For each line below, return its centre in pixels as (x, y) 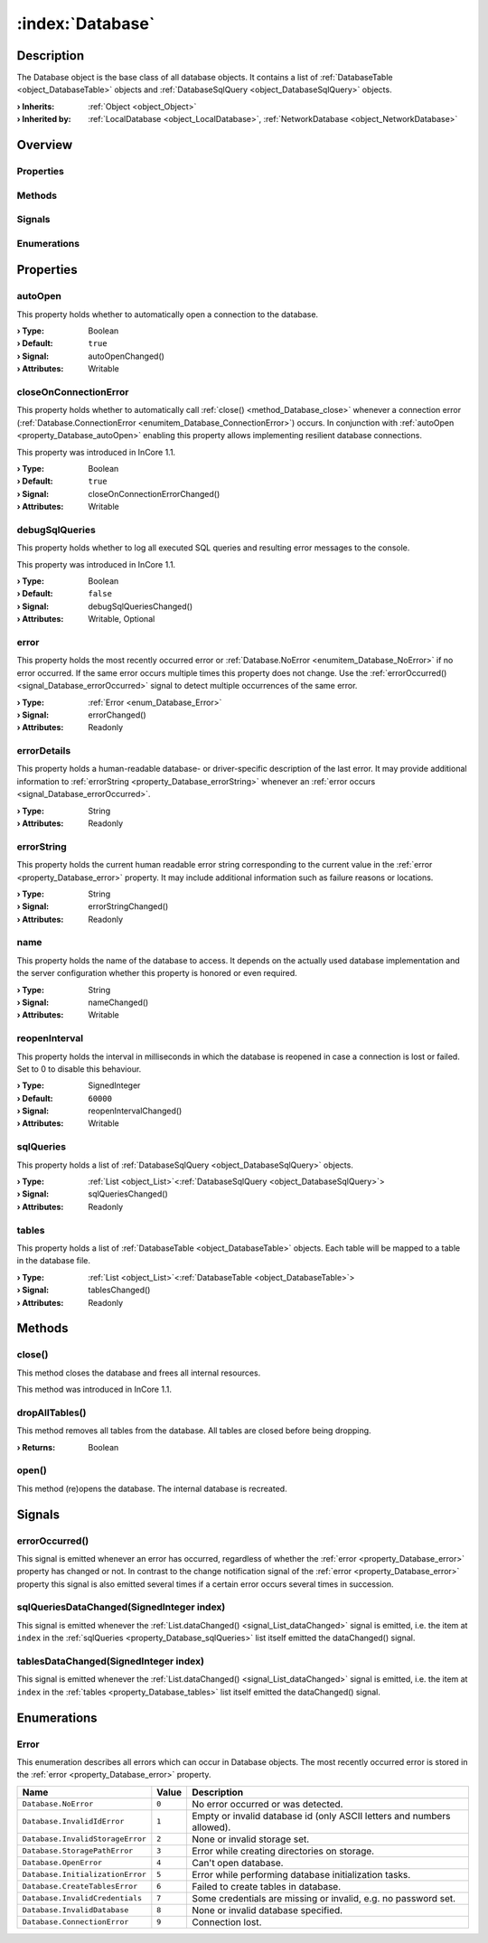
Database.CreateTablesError (80, 1887)
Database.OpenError (62, 1863)
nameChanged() (118, 1002)
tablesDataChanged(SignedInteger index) (111, 1661)
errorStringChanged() (128, 906)
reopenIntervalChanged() (135, 1111)
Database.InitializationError (84, 1875)
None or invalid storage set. (250, 1839)
